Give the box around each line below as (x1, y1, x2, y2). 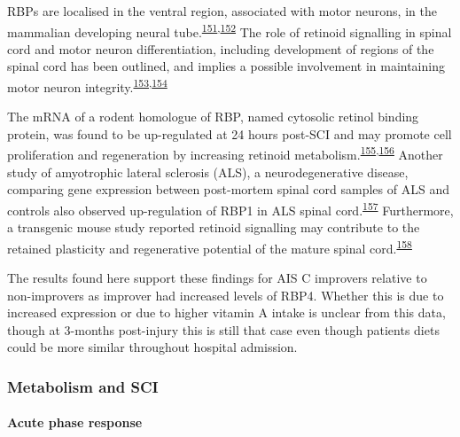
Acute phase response (7, 413, 143, 432)
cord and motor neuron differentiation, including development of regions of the (7, 39, 434, 58)
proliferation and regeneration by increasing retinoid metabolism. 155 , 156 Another (7, 143, 443, 164)
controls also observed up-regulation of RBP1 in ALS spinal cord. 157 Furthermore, (7, 198, 454, 219)
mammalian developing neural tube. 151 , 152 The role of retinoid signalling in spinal (7, 20, 452, 41)
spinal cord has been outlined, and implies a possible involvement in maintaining (7, 57, 445, 75)
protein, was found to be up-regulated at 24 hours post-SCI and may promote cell (7, 124, 452, 143)
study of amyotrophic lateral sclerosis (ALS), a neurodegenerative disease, (7, 162, 409, 181)
